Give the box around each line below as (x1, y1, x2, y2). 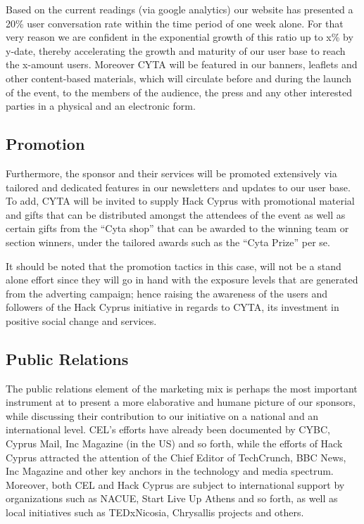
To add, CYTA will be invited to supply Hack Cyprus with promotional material (6, 193, 355, 208)
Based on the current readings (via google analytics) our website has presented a (6, 2, 353, 16)
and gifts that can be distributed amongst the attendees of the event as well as (6, 207, 346, 222)
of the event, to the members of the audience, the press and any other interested (6, 84, 352, 99)
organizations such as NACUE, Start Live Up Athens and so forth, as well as (6, 491, 338, 506)
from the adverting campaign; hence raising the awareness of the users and (6, 286, 328, 300)
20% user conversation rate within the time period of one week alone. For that (6, 15, 344, 30)
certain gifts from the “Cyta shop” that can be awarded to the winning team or (6, 221, 349, 236)
